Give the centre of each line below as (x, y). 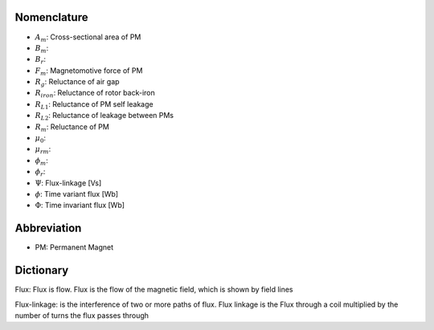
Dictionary (42, 270)
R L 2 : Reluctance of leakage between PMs (104, 116)
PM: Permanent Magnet (74, 247)
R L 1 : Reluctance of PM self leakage (94, 105)
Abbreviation (48, 228)
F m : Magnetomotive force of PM (89, 71)
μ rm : (43, 150)
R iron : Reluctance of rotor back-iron (95, 94)
